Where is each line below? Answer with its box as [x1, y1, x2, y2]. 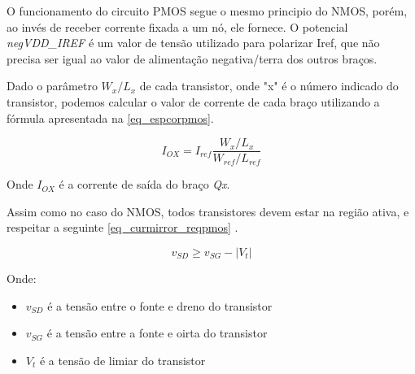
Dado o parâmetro [7, 77, 98, 94]
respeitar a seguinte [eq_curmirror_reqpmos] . [7, 219, 238, 236]
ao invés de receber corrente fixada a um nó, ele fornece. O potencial [7, 18, 348, 35]
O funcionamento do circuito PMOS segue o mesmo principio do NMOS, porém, [7, 2, 408, 19]
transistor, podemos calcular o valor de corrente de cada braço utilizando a [7, 93, 380, 110]
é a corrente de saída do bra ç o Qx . [59, 176, 230, 193]
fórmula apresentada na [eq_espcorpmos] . [7, 109, 214, 126]
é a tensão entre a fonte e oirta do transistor [46, 324, 268, 341]
